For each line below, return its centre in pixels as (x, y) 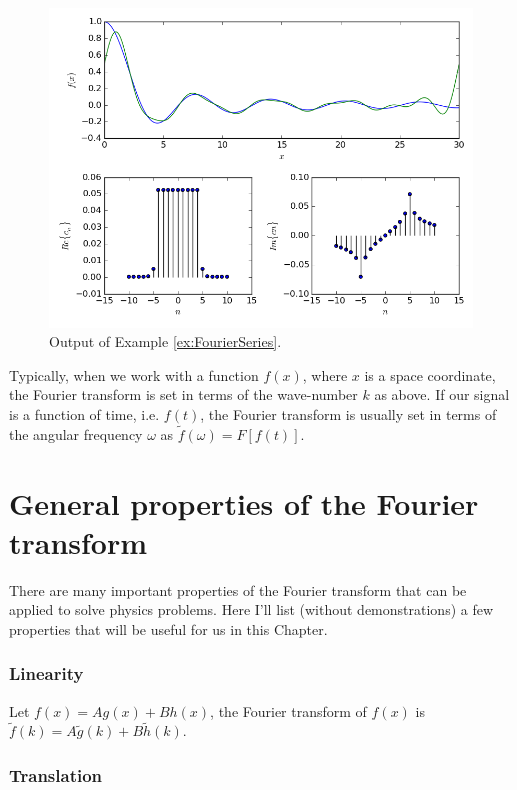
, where (325, 374)
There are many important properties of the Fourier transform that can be (238, 589)
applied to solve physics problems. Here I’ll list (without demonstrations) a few (251, 609)
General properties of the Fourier (244, 502)
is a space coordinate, (430, 374)
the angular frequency (76, 433)
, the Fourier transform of (288, 710)
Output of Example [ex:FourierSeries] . (165, 341)
